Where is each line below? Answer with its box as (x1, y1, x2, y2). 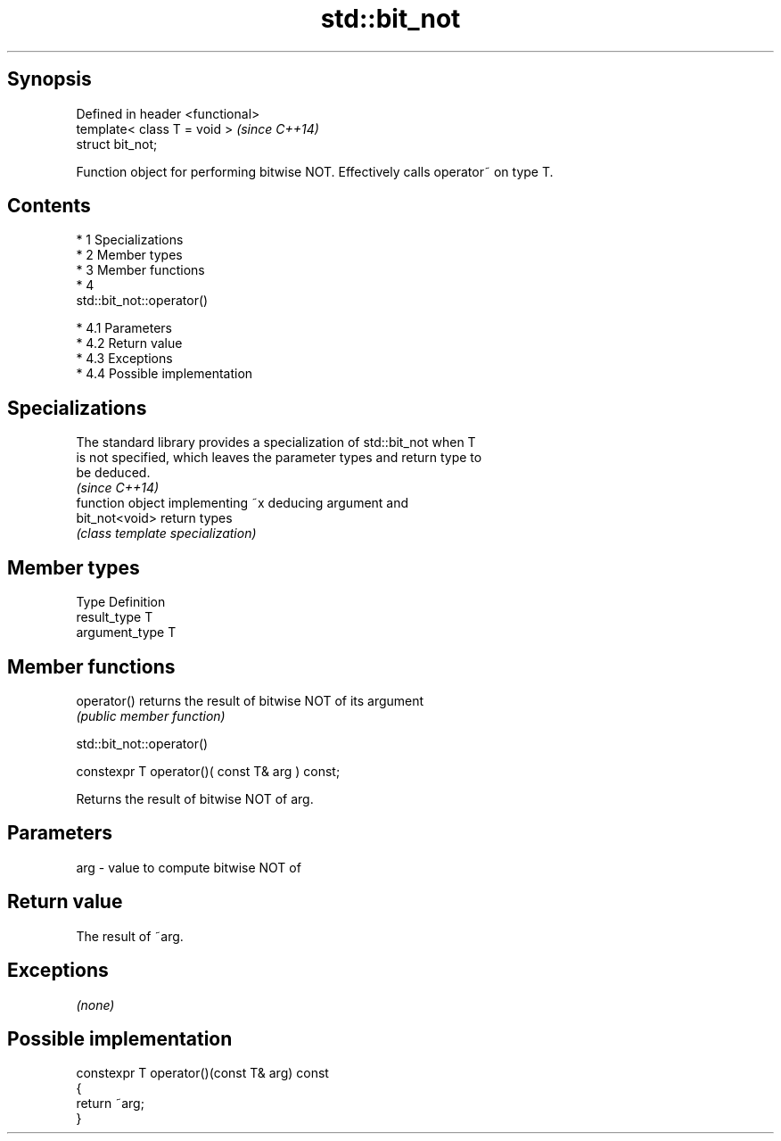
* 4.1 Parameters (76, 320, 172, 336)
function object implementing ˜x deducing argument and (76, 495, 409, 511)
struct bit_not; (76, 136, 158, 152)
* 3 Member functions (76, 262, 205, 278)
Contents (7, 194, 91, 218)
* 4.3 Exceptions (76, 351, 173, 367)
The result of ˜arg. (76, 928, 184, 944)
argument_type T (76, 624, 177, 641)
